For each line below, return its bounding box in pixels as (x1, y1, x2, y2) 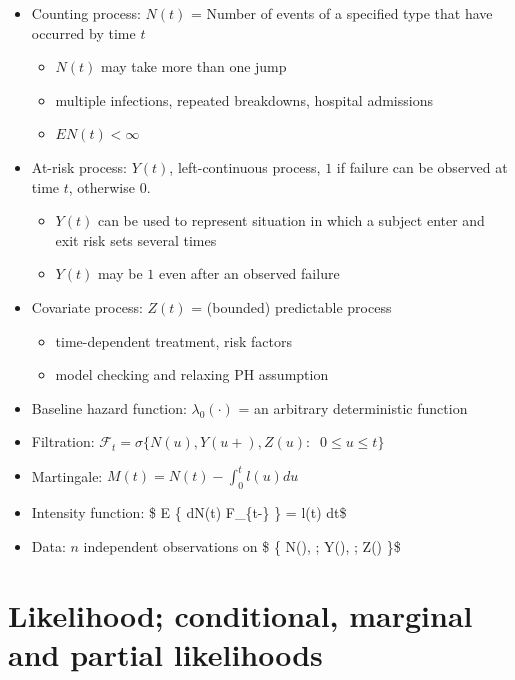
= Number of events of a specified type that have (190, 3, 493, 23)
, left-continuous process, (169, 156, 321, 177)
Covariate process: (31, 296, 143, 317)
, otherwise (68, 176, 135, 197)
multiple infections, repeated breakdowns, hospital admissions (55, 89, 433, 110)
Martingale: (31, 465, 103, 486)
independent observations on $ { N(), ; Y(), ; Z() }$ (83, 535, 401, 556)
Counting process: (31, 3, 141, 23)
